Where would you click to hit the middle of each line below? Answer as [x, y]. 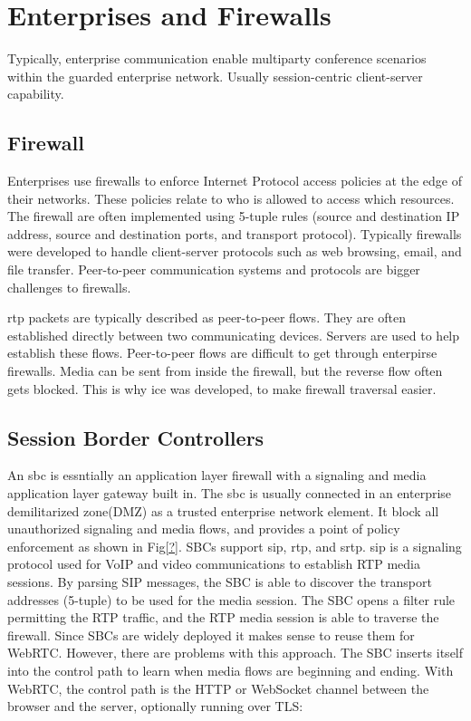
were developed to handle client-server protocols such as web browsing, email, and [235, 251]
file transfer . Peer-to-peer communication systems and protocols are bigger [214, 269]
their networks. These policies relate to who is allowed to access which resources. [231, 198]
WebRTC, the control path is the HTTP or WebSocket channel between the [218, 688]
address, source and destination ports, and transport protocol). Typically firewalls [235, 233]
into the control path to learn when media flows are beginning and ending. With [231, 670]
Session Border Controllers [136, 437]
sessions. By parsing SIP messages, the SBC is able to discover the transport [220, 582]
